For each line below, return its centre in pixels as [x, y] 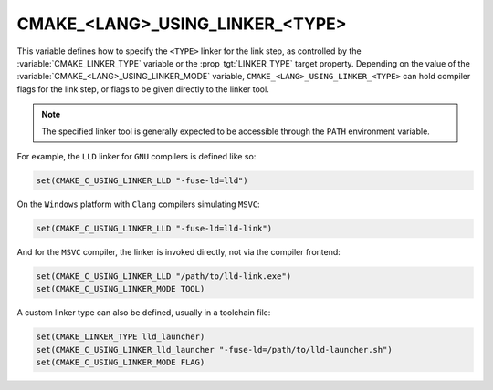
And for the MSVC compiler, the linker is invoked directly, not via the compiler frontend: [179, 251]
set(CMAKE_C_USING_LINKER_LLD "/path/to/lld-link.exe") [164, 276]
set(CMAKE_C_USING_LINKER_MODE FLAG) [121, 362]
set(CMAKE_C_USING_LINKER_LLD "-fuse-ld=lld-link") [154, 228]
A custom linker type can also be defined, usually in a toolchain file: [144, 313]
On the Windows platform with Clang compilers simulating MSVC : [138, 204]
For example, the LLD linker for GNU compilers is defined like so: [136, 156]
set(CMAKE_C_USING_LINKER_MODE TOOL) [121, 289]
